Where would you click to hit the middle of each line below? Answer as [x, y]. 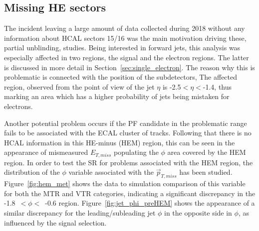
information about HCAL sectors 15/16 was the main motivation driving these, [125, 38]
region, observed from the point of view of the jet [79, 86]
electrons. [18, 106]
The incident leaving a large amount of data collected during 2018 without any [125, 28]
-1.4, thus [217, 86]
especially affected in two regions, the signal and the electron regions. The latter [127, 57]
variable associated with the [111, 172]
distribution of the [32, 172]
